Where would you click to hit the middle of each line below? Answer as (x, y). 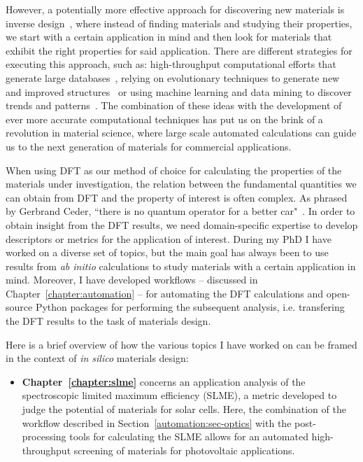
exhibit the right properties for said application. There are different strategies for (179, 50)
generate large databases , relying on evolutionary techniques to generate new (173, 77)
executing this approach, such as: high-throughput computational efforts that (171, 64)
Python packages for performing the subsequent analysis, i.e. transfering (190, 307)
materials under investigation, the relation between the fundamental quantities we (181, 184)
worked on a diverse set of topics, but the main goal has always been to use (167, 252)
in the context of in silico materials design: (97, 358)
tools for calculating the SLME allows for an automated (189, 436)
